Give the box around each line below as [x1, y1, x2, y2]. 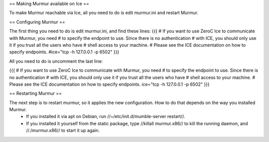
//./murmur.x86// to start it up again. [26, 128, 100, 134]
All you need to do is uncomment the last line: [9, 58, 103, 64]
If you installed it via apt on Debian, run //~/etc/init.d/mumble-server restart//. [26, 114, 185, 120]
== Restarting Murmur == [9, 90, 62, 97]
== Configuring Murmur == [9, 19, 66, 25]
